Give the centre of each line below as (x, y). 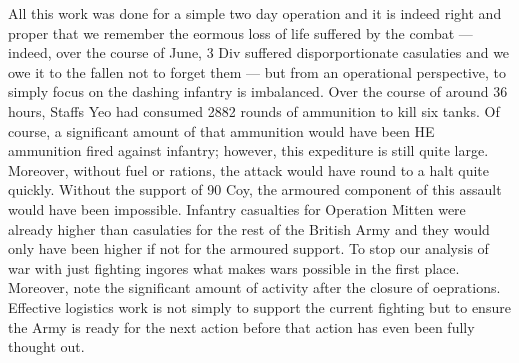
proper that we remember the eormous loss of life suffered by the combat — (240, 32)
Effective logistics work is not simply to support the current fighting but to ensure (259, 306)
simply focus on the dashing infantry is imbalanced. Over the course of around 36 (258, 91)
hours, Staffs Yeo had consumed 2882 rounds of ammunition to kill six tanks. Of (254, 110)
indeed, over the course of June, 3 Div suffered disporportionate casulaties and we (259, 52)
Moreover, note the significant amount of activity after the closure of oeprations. (254, 287)
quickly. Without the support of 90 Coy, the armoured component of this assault (255, 189)
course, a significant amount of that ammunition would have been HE (221, 130)
